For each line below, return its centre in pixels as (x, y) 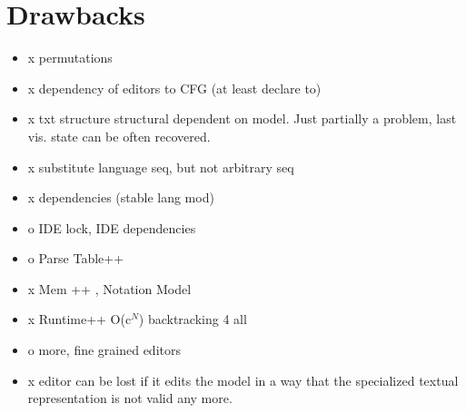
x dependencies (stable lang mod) (121, 197)
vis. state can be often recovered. (119, 136)
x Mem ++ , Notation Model (109, 288)
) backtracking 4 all (193, 319)
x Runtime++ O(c (79, 319)
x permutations (70, 58)
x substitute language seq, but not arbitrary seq (161, 167)
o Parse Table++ (76, 258)
